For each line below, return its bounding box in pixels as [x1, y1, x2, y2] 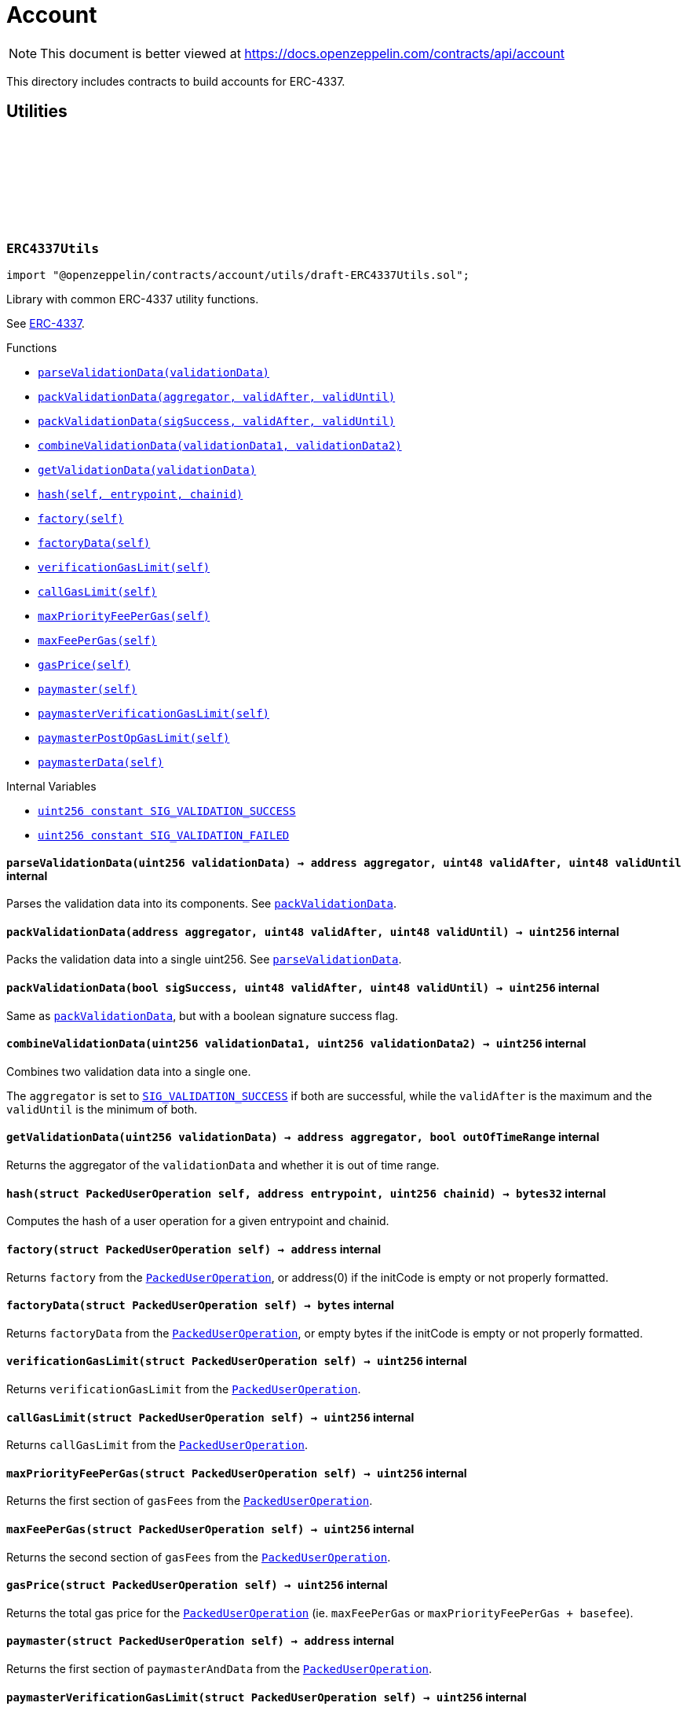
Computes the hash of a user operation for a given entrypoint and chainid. [6, 1214, 389, 1228]
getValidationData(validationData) [38, 463, 257, 476]
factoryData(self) [38, 536, 151, 549]
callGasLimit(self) [38, 585, 157, 598]
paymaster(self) [38, 682, 137, 695]
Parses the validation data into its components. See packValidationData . [6, 897, 396, 911]
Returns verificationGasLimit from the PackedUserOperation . [6, 1382, 361, 1396]
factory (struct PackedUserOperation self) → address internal [6, 1242, 382, 1256]
